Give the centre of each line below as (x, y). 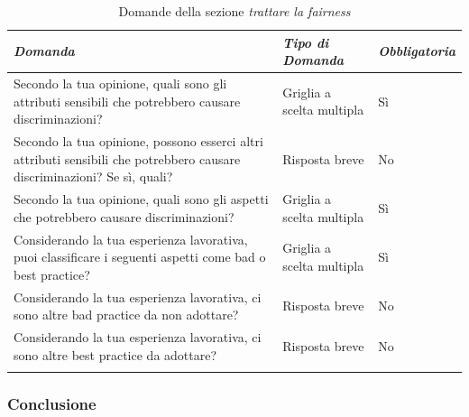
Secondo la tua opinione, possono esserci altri (138, 141)
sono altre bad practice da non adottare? (126, 315)
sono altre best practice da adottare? (115, 354)
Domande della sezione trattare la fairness (234, 11)
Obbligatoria (417, 51)
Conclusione (52, 403)
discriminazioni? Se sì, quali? (93, 176)
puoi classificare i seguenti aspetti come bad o (140, 257)
